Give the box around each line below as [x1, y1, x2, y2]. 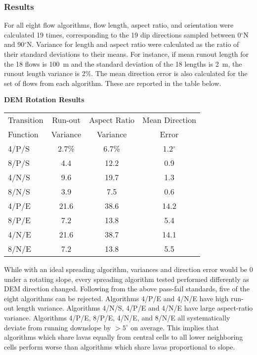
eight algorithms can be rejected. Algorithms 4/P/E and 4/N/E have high [4, 293, 229, 303]
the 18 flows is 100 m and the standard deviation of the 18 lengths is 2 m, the [4, 58, 242, 69]
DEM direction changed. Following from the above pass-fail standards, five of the [4, 283, 250, 294]
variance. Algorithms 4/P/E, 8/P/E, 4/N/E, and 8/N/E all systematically [4, 312, 230, 322]
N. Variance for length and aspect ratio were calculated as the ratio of [27, 39, 239, 49]
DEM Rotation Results [4, 94, 85, 105]
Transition [8, 114, 43, 125]
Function [8, 128, 39, 140]
